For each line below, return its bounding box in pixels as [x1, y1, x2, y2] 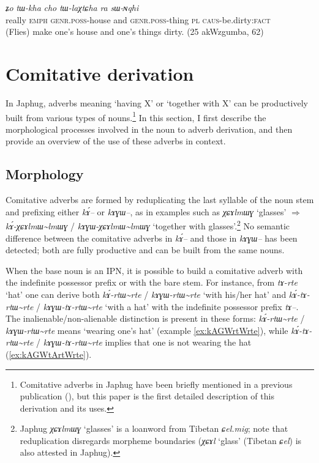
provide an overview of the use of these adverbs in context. [6, 135, 226, 147]
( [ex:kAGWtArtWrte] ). [6, 347, 92, 360]
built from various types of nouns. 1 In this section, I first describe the [6, 109, 266, 124]
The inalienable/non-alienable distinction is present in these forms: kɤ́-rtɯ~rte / [6, 312, 305, 325]
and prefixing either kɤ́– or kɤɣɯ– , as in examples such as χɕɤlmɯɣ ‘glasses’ [6, 205, 287, 218]
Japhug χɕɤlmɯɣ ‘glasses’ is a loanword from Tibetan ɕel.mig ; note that [20, 422, 288, 435]
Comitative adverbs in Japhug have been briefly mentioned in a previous [20, 377, 293, 390]
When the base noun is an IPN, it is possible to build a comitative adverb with [6, 264, 303, 276]
